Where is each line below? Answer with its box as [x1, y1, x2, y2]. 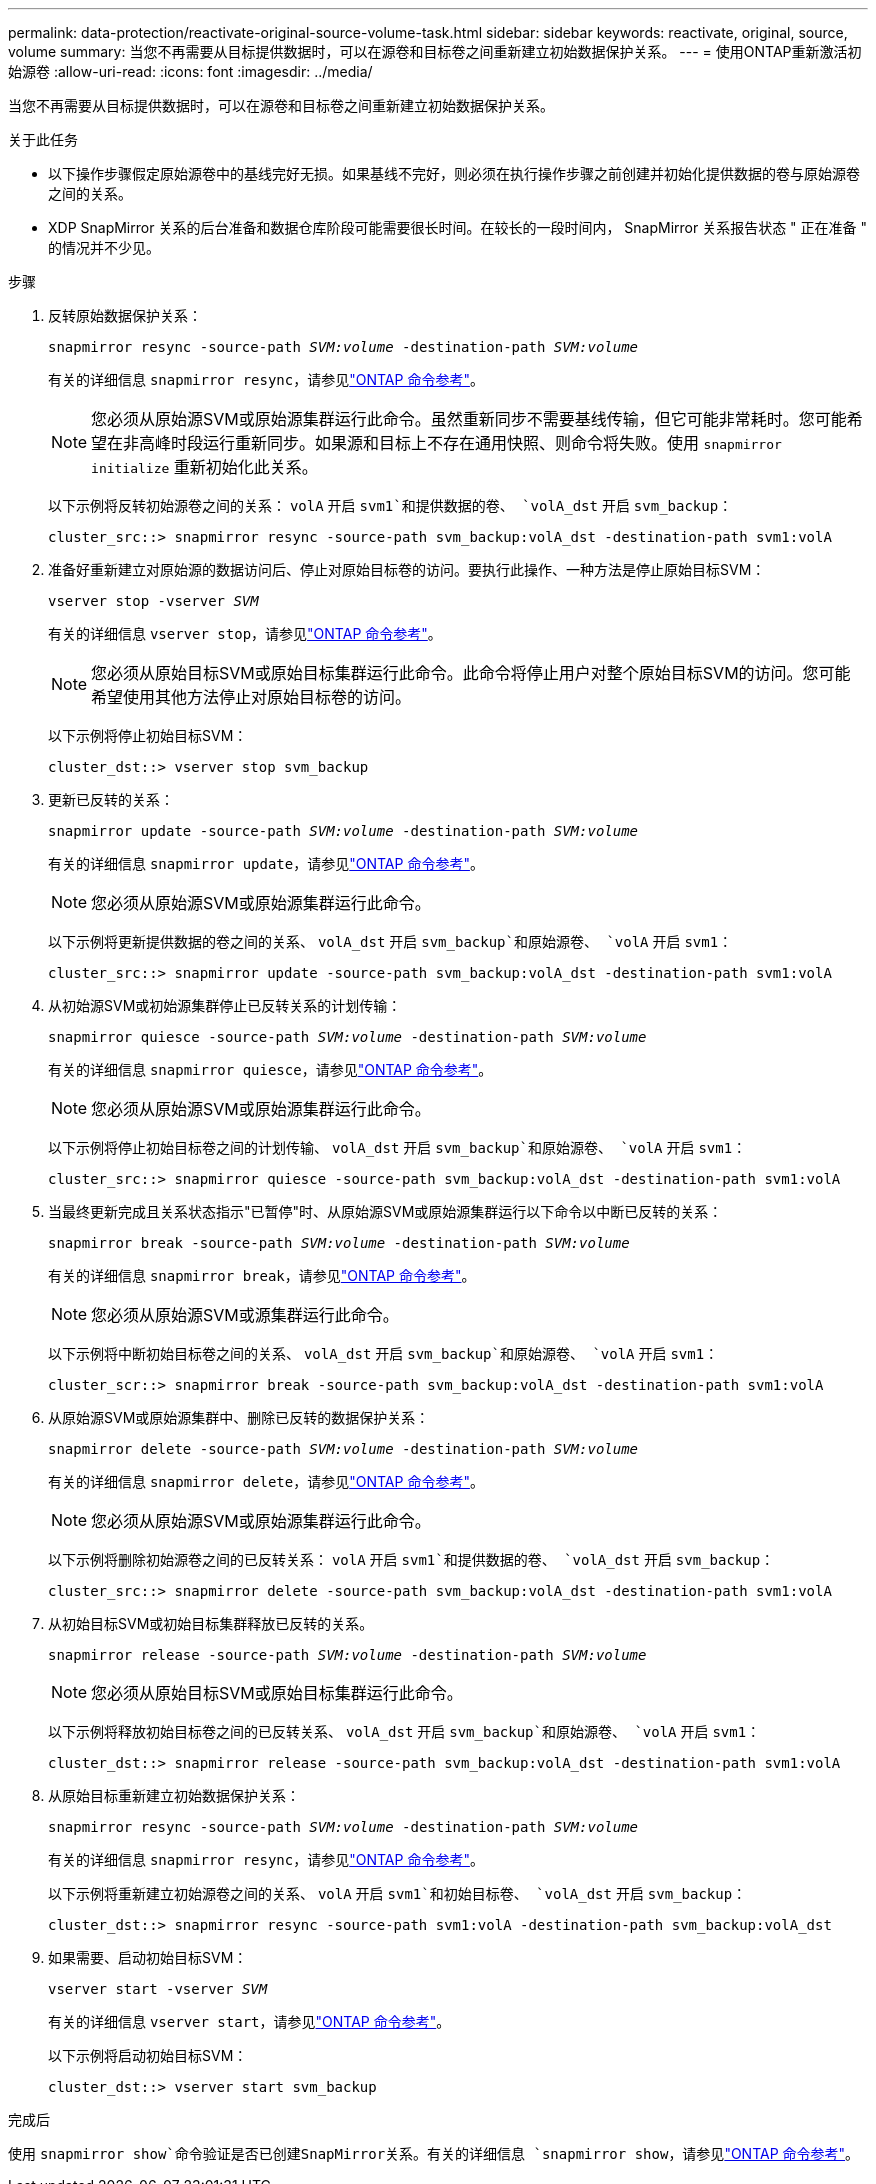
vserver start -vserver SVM [48, 1981, 268, 1997]
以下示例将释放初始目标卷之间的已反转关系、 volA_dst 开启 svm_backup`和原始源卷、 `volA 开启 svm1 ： [48, 1723, 761, 1740]
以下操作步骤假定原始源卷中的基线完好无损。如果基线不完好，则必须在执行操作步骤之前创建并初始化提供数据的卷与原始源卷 [48, 165, 860, 182]
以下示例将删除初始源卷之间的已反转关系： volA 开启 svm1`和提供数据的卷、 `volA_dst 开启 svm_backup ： [48, 1551, 775, 1568]
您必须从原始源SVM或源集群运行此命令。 [91, 1305, 399, 1325]
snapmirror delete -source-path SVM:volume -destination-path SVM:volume [48, 1441, 639, 1457]
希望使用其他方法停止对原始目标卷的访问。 [91, 687, 412, 707]
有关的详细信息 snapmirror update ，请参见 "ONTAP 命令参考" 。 [48, 855, 484, 872]
